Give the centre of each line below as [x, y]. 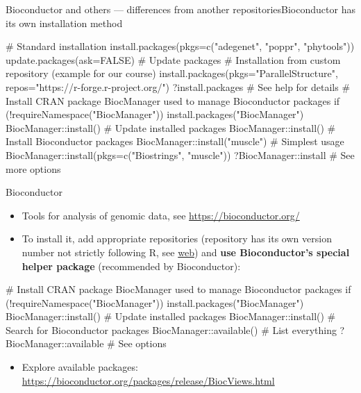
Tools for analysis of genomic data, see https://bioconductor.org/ [161, 215]
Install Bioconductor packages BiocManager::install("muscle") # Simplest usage [175, 141]
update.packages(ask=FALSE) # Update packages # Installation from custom [173, 59]
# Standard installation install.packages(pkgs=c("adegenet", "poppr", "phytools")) [180, 46]
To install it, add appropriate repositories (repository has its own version [177, 239]
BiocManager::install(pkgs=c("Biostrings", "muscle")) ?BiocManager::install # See [180, 154]
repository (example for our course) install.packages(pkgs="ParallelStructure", [172, 73]
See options [142, 343]
